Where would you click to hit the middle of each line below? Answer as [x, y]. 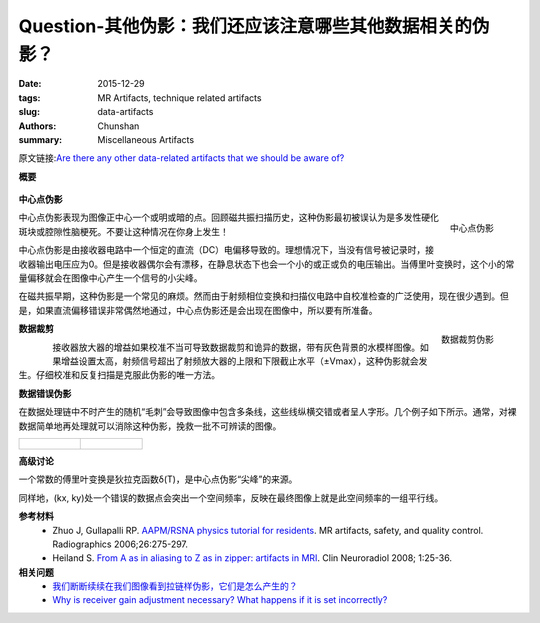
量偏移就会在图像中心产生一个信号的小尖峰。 [110, 278]
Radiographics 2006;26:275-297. [120, 544]
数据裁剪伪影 [467, 339]
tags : [29, 97]
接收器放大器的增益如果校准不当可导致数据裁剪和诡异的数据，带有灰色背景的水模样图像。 [236, 347]
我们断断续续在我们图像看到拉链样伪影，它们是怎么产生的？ [175, 586]
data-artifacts [125, 112]
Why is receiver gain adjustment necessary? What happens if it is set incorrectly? [220, 600]
